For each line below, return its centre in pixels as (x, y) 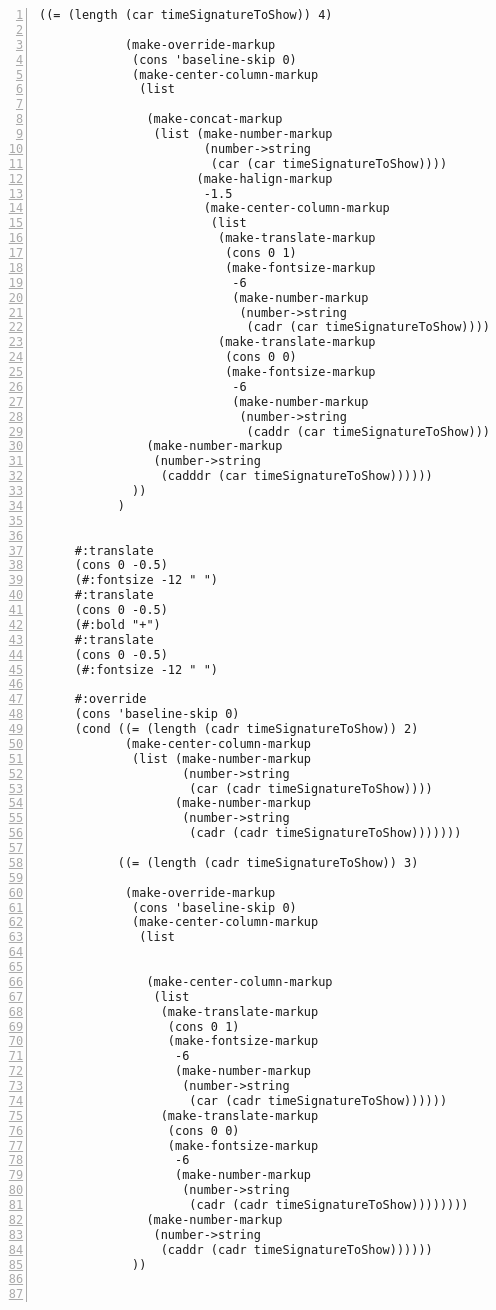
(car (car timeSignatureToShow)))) (329, 163)
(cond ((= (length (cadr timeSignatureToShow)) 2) (246, 729)
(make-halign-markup (264, 178)
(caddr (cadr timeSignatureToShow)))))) (296, 1249)
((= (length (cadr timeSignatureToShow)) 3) (268, 862)
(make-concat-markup (214, 119)
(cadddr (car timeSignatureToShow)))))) (296, 476)
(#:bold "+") (117, 624)
